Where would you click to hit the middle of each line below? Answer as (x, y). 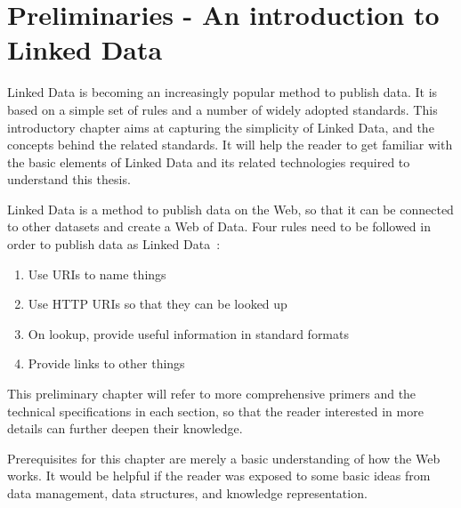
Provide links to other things (106, 363)
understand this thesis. (69, 179)
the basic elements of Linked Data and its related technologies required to (209, 161)
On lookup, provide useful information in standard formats (188, 333)
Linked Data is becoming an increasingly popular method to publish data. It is (222, 92)
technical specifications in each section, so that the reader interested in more (215, 411)
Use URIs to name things (97, 274)
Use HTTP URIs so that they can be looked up (158, 304)
